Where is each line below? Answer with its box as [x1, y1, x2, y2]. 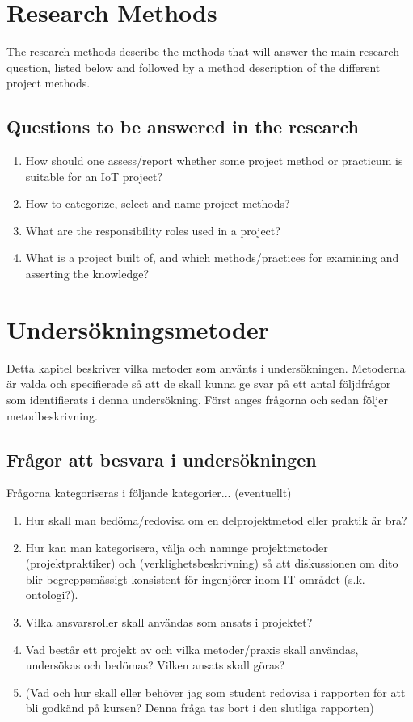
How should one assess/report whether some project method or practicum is [25, 152, 403, 169]
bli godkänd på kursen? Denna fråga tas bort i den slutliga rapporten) [25, 699, 374, 716]
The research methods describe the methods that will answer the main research [6, 43, 399, 60]
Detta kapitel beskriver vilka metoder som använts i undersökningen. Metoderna [6, 359, 406, 376]
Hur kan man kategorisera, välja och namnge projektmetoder [25, 538, 328, 555]
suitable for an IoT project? [25, 167, 163, 184]
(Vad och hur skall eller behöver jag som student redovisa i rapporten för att [25, 683, 406, 700]
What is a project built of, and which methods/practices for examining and [25, 249, 399, 266]
